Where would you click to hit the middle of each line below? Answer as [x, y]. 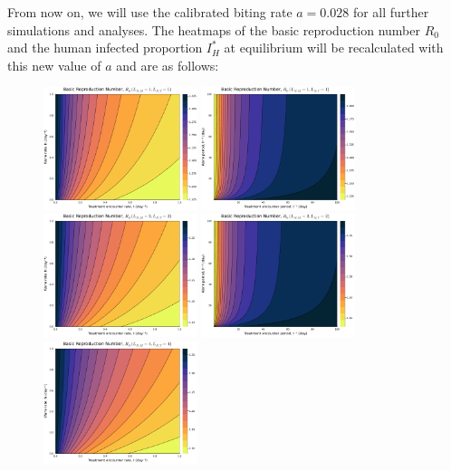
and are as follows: [168, 65]
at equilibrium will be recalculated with [334, 48]
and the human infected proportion [105, 48]
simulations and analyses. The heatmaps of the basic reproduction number [214, 29]
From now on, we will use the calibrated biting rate [150, 12]
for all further [391, 12]
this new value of [54, 65]
